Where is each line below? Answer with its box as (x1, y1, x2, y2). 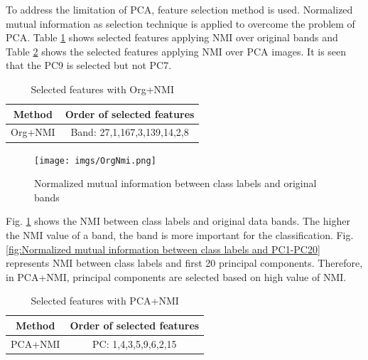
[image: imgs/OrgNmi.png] (34, 155, 156, 166)
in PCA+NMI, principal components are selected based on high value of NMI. (6, 269, 347, 284)
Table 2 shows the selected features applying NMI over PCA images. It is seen (6, 43, 347, 58)
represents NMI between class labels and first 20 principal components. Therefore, (6, 255, 363, 270)
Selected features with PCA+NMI (31, 293, 179, 308)
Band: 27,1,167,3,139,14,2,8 (70, 125, 189, 139)
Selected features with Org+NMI (31, 81, 175, 96)
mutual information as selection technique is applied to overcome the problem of (6, 16, 355, 31)
